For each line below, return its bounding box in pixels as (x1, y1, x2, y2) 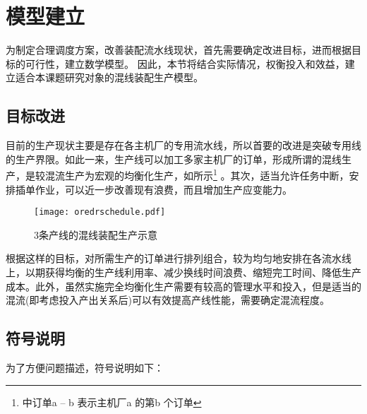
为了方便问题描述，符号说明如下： (6, 360, 164, 374)
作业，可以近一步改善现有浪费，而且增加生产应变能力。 (35, 182, 292, 196)
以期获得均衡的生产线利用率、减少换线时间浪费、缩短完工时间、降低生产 (25, 264, 361, 279)
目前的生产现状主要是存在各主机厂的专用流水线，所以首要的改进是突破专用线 (6, 138, 361, 153)
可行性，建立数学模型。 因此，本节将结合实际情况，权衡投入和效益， (25, 56, 345, 71)
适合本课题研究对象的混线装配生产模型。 (15, 70, 203, 85)
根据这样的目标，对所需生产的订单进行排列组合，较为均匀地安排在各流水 (6, 251, 342, 266)
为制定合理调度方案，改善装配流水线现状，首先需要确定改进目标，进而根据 (6, 42, 351, 57)
